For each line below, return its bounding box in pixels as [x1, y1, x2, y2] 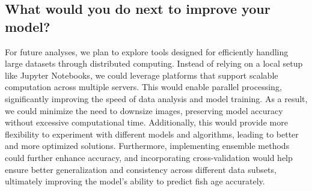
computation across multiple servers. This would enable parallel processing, [5, 80, 282, 93]
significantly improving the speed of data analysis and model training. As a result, [5, 92, 308, 105]
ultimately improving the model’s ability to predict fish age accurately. [5, 175, 265, 187]
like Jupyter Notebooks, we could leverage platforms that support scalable [5, 68, 278, 81]
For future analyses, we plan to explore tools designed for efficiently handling [5, 45, 289, 58]
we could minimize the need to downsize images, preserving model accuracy [5, 104, 283, 117]
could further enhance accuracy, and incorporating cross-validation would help [5, 151, 293, 163]
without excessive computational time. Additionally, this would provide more [5, 116, 288, 129]
